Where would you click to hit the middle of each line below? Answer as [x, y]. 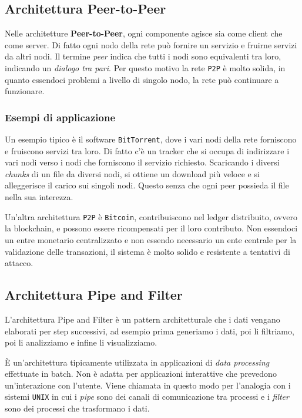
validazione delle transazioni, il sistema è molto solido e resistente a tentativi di [147, 251]
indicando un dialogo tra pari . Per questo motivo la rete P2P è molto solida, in [145, 67]
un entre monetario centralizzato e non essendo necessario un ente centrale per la [151, 239]
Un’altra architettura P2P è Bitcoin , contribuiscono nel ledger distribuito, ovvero [151, 216]
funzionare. [25, 91]
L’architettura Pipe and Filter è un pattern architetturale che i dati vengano [142, 319]
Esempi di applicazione [60, 117]
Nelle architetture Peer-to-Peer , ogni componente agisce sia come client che [144, 33]
